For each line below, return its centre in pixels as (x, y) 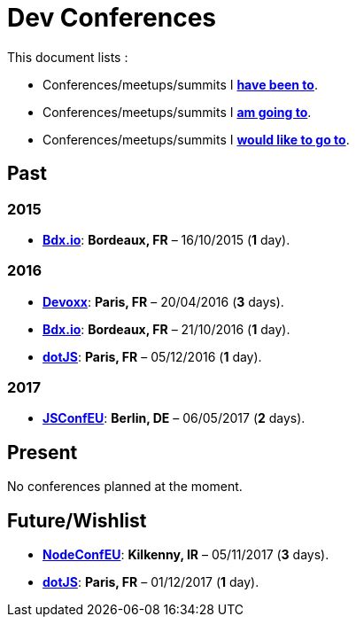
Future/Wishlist (77, 520)
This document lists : (68, 57)
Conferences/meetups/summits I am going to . (177, 112)
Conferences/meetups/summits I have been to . (180, 84)
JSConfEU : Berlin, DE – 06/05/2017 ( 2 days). (174, 418)
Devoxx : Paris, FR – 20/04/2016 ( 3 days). (163, 301)
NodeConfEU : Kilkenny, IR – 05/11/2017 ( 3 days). (186, 555)
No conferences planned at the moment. (125, 487)
